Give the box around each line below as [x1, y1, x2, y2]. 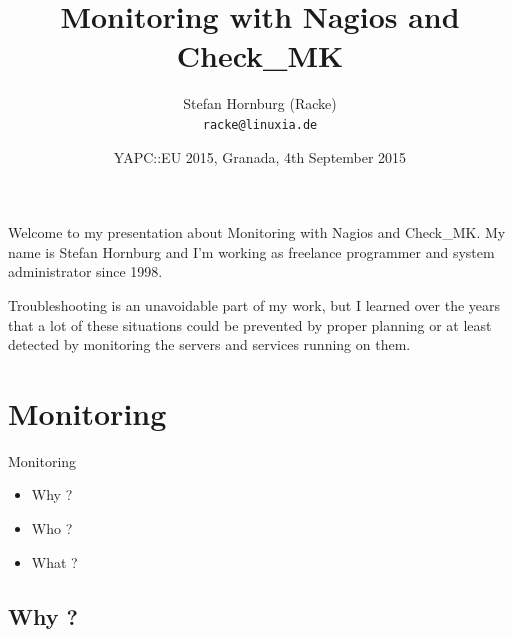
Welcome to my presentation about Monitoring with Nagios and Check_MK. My [8, 222, 506, 243]
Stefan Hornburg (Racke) [183, 93, 337, 114]
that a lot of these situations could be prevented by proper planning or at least [8, 314, 492, 335]
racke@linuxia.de [202, 117, 318, 132]
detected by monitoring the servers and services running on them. [8, 334, 411, 355]
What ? [31, 551, 78, 572]
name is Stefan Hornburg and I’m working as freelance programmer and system [8, 241, 495, 262]
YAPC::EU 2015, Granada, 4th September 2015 [113, 146, 407, 167]
